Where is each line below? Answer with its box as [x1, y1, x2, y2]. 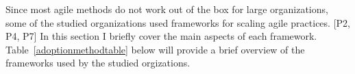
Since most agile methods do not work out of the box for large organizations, [5, 2, 328, 16]
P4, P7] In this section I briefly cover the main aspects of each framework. [5, 29, 317, 43]
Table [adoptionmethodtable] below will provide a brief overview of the [5, 42, 305, 56]
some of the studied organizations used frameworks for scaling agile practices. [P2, [5, 15, 350, 29]
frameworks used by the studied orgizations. [5, 56, 191, 70]
